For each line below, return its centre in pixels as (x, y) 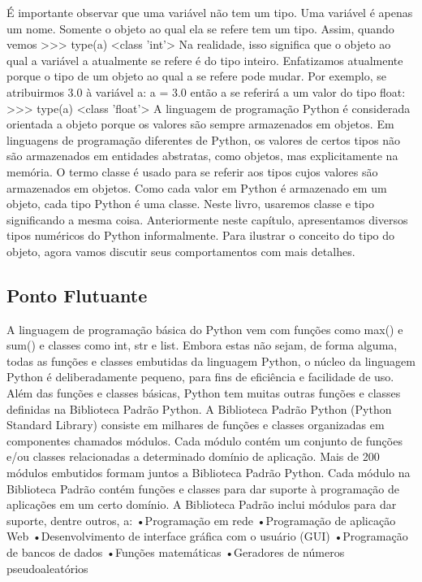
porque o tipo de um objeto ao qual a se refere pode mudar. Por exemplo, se (196, 76)
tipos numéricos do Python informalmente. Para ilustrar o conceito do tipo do (201, 235)
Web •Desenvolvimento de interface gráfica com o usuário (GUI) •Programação (207, 536)
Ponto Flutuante (77, 295)
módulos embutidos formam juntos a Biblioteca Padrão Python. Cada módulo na (209, 473)
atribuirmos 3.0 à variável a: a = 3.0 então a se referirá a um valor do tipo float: (206, 91)
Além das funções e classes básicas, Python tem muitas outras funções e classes (204, 393)
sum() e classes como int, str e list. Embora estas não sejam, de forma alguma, (202, 345)
